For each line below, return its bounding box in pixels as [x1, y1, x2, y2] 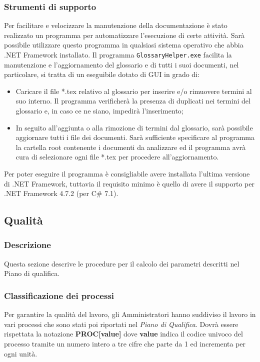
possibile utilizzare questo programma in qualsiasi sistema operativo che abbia [4, 39, 243, 50]
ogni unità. [4, 348, 37, 358]
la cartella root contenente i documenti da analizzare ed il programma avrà [15, 141, 246, 152]
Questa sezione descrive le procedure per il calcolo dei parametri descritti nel [4, 258, 239, 268]
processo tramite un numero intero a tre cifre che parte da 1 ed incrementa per [4, 338, 246, 348]
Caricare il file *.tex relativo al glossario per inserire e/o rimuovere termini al [15, 85, 252, 96]
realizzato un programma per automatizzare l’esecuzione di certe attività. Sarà [4, 29, 244, 40]
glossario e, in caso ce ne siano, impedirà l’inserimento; [15, 105, 183, 116]
